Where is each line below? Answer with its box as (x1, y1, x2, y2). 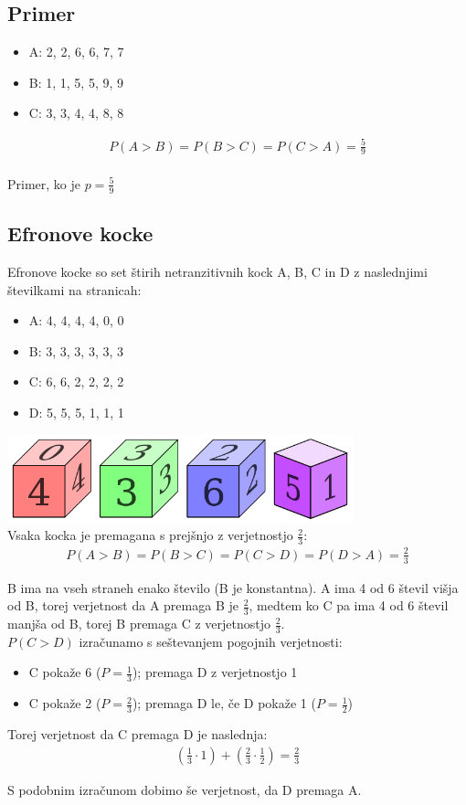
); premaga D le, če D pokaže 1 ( (132, 694, 316, 713)
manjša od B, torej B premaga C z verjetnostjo (7, 614, 271, 633)
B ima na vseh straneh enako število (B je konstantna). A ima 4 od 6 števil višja (7, 577, 459, 597)
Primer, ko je (7, 174, 80, 193)
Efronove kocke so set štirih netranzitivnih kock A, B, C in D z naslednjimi (7, 261, 428, 281)
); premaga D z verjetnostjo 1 (132, 662, 298, 682)
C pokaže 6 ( (28, 662, 101, 682)
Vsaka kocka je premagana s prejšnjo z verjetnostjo (7, 525, 293, 545)
